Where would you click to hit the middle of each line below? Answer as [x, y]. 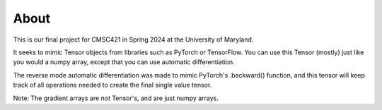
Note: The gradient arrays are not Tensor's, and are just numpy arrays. [116, 98]
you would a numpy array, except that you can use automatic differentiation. [124, 62]
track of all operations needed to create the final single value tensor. [112, 85]
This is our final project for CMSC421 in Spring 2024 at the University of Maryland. [133, 39]
